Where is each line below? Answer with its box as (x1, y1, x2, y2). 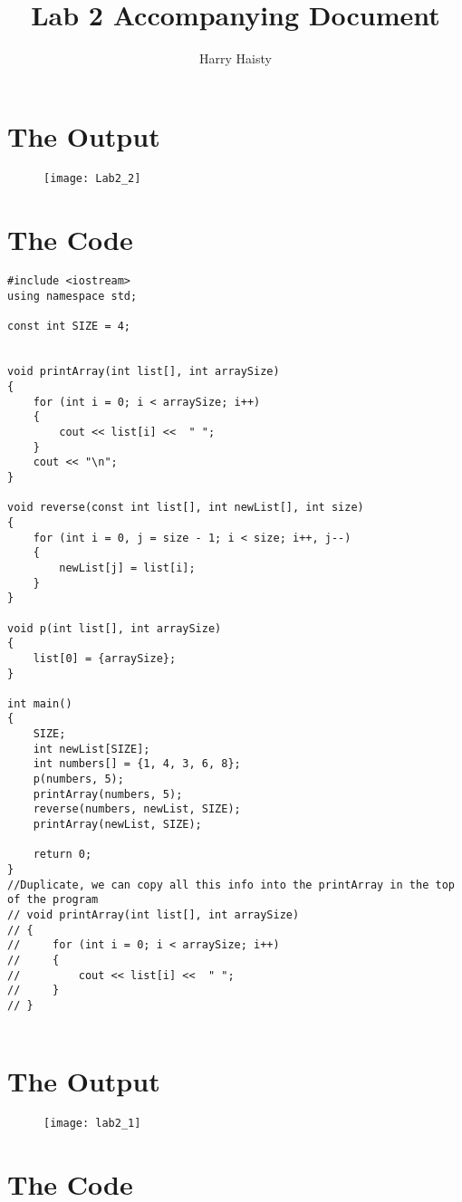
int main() (7, 697, 72, 710)
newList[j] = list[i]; (59, 561, 196, 574)
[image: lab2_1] (43, 1117, 141, 1130)
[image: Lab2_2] (43, 171, 141, 185)
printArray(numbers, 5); (33, 787, 183, 801)
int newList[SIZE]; (33, 742, 150, 755)
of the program (7, 893, 99, 907)
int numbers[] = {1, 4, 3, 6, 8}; (33, 757, 241, 771)
